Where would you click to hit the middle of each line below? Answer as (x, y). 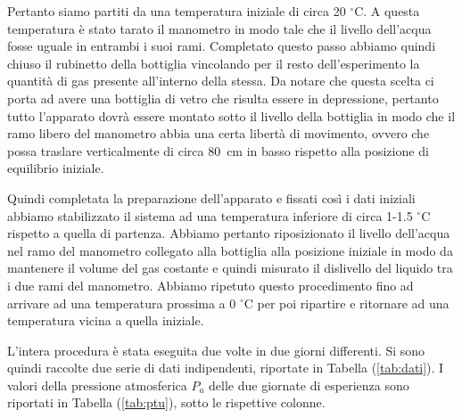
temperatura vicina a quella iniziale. (106, 320)
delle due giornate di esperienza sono (309, 385)
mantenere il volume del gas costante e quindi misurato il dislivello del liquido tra (230, 268)
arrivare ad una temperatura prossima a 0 (122, 303)
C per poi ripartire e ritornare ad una (346, 303)
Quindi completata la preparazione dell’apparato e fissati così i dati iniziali (211, 197)
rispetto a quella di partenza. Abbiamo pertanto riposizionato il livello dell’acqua (229, 233)
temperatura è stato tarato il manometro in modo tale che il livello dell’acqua (219, 28)
